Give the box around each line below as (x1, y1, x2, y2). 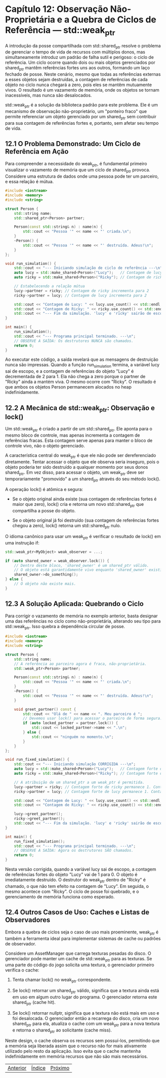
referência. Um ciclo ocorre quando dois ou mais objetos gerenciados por (5, 59, 156, 65)
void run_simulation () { (5, 261, 56, 266)
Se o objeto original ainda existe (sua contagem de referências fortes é (12, 496, 157, 502)
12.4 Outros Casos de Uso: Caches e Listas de (5, 908, 150, 917)
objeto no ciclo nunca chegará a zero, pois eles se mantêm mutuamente (5, 82, 152, 88)
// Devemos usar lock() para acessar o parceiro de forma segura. (23, 716, 163, 721)
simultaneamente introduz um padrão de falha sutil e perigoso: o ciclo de (5, 54, 154, 60)
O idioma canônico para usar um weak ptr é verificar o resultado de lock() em (5, 533, 161, 540)
